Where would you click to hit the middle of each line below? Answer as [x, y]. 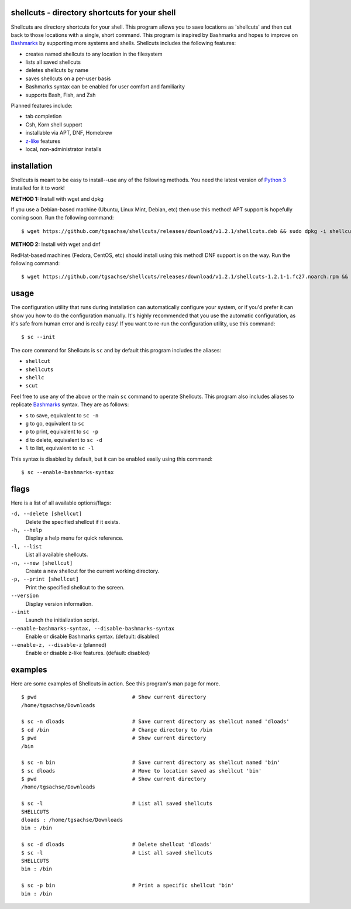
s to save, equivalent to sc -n [62, 415]
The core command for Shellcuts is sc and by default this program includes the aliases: [116, 350]
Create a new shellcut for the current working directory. [92, 571]
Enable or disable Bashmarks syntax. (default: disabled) [93, 637]
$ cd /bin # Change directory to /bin [117, 730]
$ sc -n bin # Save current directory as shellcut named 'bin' [151, 763]
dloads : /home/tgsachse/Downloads [72, 820]
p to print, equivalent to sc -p [62, 432]
